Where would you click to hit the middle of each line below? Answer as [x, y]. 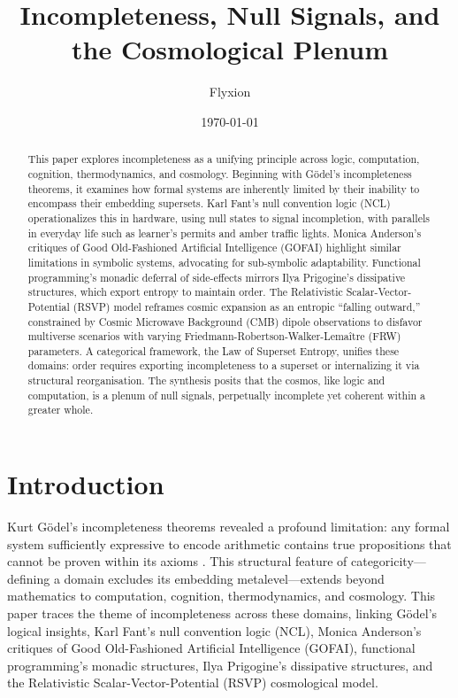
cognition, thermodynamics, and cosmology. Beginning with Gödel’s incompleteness [220, 173]
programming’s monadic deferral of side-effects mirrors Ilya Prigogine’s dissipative [217, 277]
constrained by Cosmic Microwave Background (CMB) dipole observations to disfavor [225, 321]
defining [29, 578]
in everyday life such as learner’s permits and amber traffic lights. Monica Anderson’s [225, 233]
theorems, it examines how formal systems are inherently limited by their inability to [224, 188]
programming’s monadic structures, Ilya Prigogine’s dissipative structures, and [220, 665]
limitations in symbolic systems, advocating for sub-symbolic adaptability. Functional [224, 262]
